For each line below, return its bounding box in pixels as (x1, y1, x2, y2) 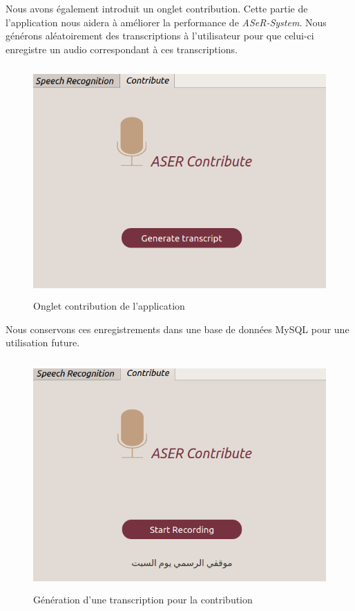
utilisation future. (6, 335, 80, 350)
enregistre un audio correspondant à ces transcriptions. (6, 41, 238, 56)
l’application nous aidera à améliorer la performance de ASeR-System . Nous (6, 15, 327, 29)
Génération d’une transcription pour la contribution (33, 592, 253, 606)
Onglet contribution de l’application (33, 299, 185, 313)
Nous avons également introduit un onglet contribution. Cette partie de (6, 1, 308, 15)
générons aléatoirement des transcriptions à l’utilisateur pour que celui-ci (6, 28, 314, 43)
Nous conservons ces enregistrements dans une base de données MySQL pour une (6, 321, 349, 336)
